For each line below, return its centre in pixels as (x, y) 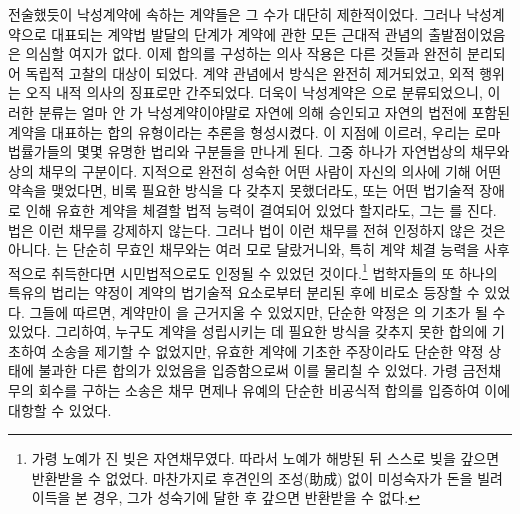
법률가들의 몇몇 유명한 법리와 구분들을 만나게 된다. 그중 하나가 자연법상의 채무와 (259, 151)
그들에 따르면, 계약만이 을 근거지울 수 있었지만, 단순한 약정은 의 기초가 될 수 (267, 311)
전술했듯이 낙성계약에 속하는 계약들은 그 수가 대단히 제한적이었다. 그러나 (235, 14)
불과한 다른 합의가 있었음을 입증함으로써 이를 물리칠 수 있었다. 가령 (248, 370)
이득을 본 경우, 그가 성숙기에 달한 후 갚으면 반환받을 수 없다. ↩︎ (225, 497)
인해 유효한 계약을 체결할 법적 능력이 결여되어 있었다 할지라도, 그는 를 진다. (261, 209)
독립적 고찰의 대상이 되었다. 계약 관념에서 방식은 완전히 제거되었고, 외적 (250, 72)
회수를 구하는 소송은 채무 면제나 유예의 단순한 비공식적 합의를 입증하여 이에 (274, 389)
